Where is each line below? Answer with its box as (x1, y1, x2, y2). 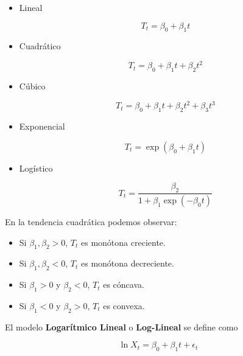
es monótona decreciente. (81, 257, 174, 270)
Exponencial (19, 120, 65, 133)
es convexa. (103, 299, 145, 312)
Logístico (19, 161, 53, 174)
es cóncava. (103, 278, 144, 291)
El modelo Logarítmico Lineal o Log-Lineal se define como (5, 320, 238, 333)
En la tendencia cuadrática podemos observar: (5, 215, 177, 228)
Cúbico (19, 80, 46, 92)
